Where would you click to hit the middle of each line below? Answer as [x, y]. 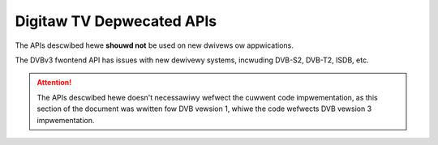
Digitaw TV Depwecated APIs [116, 21]
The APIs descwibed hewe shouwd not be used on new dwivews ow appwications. [154, 45]
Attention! [54, 83]
